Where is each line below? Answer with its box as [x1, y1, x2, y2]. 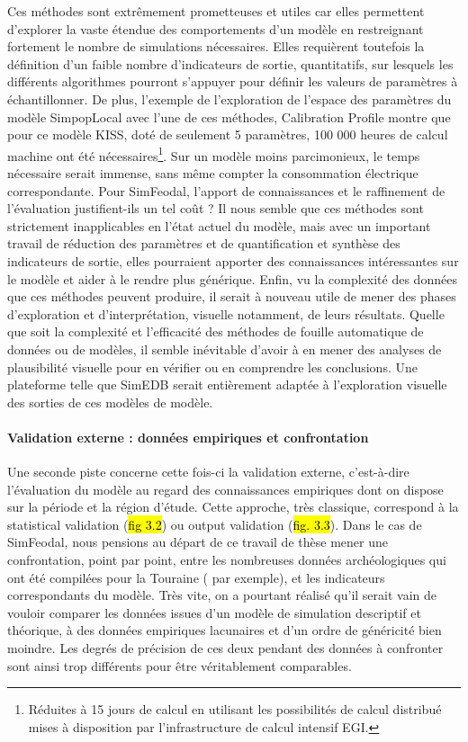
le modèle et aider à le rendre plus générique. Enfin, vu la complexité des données [7, 269, 457, 288]
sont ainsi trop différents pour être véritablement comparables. [7, 656, 352, 675]
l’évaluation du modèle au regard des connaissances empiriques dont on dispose [7, 479, 444, 498]
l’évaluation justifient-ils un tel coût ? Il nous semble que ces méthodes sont [7, 199, 424, 218]
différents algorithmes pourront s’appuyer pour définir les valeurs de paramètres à [7, 72, 458, 91]
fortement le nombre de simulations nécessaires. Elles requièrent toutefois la [7, 37, 425, 56]
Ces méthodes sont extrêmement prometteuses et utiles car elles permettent [7, 2, 425, 20]
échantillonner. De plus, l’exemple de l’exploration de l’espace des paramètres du [7, 89, 452, 108]
